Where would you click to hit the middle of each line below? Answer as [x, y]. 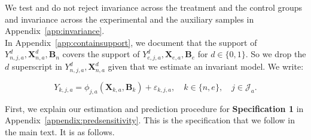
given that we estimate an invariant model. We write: [206, 66]
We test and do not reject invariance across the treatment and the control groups [154, 7]
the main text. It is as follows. [60, 131]
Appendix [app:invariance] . [55, 31]
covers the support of [101, 54]
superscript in [37, 66]
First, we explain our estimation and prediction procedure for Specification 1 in [154, 108]
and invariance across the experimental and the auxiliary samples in [129, 19]
